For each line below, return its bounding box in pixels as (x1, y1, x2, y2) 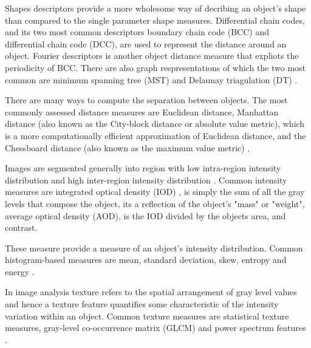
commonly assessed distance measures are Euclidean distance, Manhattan (5, 105, 279, 118)
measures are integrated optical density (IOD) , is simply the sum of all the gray (5, 185, 305, 198)
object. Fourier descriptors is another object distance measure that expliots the (5, 49, 299, 62)
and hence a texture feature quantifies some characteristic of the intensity (5, 298, 279, 310)
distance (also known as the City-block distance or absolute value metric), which (5, 117, 305, 130)
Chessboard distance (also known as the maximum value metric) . (5, 141, 250, 154)
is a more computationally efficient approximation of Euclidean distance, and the (5, 129, 306, 142)
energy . (5, 265, 35, 278)
